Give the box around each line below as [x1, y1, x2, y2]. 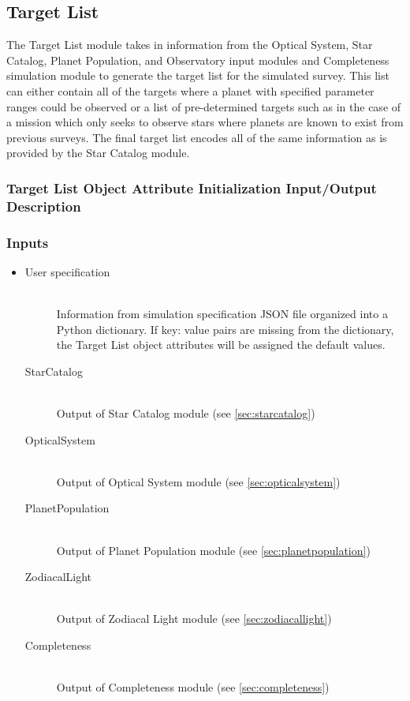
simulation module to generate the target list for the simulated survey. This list [6, 67, 389, 84]
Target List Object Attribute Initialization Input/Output [6, 178, 377, 197]
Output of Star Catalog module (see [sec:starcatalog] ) [56, 405, 315, 422]
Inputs [6, 232, 49, 252]
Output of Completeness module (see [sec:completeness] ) [56, 679, 330, 695]
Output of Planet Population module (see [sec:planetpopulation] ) [56, 542, 371, 558]
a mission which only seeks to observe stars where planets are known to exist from [6, 114, 404, 130]
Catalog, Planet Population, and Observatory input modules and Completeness [6, 51, 389, 68]
